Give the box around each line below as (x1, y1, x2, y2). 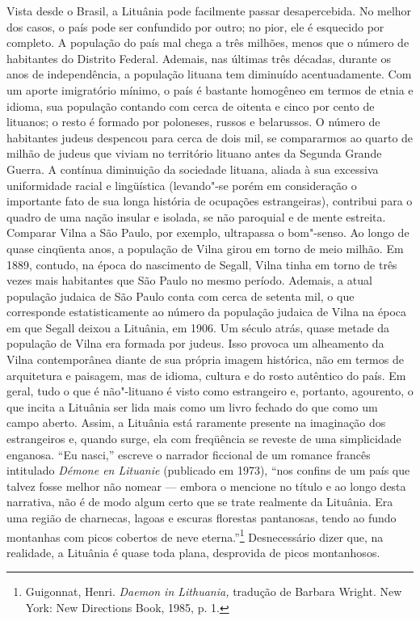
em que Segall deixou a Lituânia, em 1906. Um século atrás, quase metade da (6, 319, 390, 336)
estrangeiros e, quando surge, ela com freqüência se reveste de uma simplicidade (6, 430, 401, 447)
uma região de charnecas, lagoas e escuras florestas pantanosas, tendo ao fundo (6, 509, 397, 526)
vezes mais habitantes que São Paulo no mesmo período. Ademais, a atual (6, 272, 372, 289)
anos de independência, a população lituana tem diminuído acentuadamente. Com (6, 65, 412, 82)
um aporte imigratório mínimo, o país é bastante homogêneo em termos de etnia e (6, 81, 414, 98)
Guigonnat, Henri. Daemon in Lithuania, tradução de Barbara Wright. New (25, 583, 402, 600)
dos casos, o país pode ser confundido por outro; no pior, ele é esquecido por (6, 18, 384, 35)
